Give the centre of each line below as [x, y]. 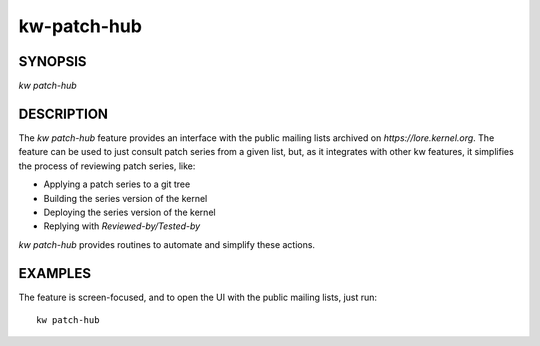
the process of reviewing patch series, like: [107, 166]
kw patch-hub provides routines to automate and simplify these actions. [166, 244]
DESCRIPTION [63, 113]
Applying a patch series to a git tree [117, 184]
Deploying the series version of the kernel [129, 212]
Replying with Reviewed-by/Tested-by [122, 226]
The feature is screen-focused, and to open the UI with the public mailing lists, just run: [198, 297]
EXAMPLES [55, 273]
